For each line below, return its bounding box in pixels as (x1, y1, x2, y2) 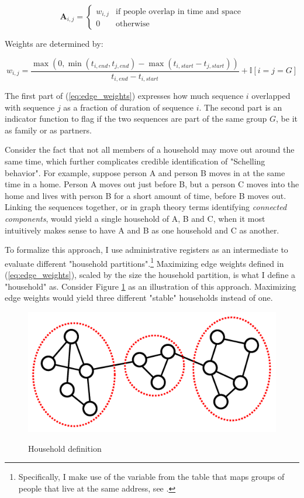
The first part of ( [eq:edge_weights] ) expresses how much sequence (5, 90, 244, 102)
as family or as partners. (5, 123, 92, 136)
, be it (276, 112, 298, 125)
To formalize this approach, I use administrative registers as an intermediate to (5, 243, 288, 256)
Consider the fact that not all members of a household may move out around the (5, 143, 295, 156)
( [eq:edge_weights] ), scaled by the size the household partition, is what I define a (5, 269, 296, 281)
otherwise (115, 20, 150, 29)
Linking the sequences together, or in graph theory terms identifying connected (5, 201, 287, 213)
